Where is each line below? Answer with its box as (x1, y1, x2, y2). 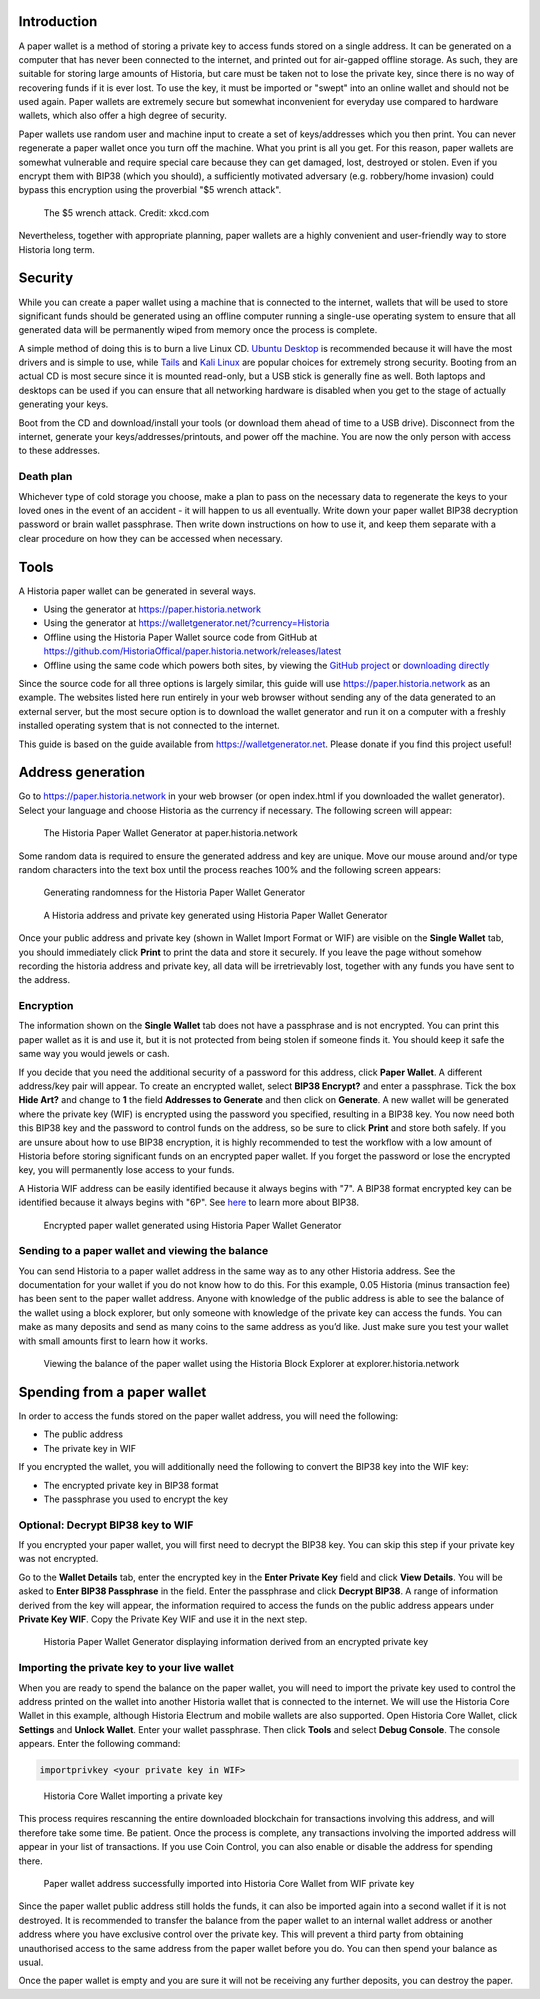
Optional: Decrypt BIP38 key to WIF (18, 1518, 194, 1532)
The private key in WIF (43, 1442, 137, 1454)
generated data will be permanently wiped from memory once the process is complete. (18, 324, 378, 336)
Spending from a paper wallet (18, 1383, 207, 1400)
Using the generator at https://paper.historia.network (43, 603, 262, 615)
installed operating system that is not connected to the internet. (18, 720, 280, 732)
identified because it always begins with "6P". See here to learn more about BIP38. (18, 1196, 360, 1209)
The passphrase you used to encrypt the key (43, 1493, 229, 1505)
